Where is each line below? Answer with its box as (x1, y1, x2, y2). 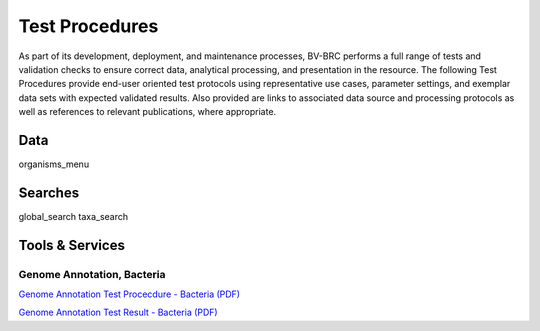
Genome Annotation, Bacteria (18, 267, 166, 281)
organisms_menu (18, 158, 90, 170)
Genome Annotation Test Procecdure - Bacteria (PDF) (18, 288, 240, 300)
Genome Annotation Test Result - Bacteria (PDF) (18, 306, 219, 319)
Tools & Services (18, 236, 125, 254)
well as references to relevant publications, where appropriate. (18, 106, 277, 118)
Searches (18, 184, 80, 201)
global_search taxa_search (18, 210, 129, 222)
